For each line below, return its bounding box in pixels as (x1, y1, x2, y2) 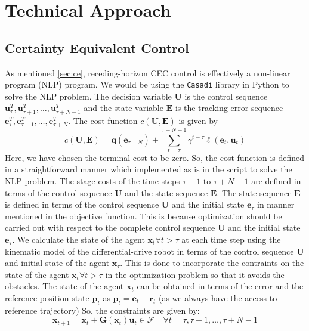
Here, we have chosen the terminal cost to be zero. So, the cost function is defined (5, 151, 305, 163)
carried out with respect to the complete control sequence (5, 221, 215, 234)
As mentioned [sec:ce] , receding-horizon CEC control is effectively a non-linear (5, 66, 291, 79)
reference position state (5, 291, 89, 304)
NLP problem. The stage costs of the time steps (5, 175, 180, 187)
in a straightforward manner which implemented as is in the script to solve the (5, 163, 292, 175)
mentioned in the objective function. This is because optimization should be (5, 209, 282, 222)
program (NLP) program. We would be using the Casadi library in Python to (5, 78, 289, 91)
